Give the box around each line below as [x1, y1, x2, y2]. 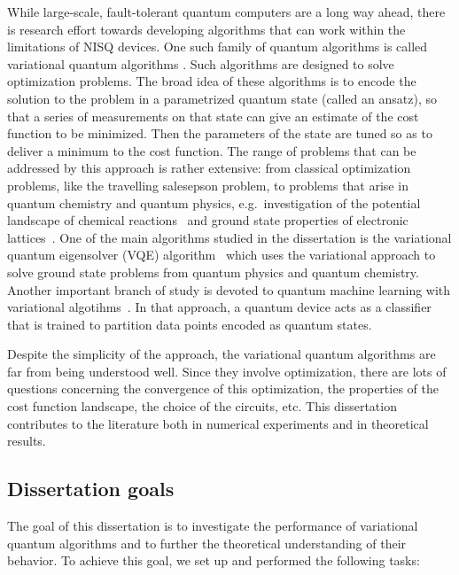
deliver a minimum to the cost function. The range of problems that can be [7, 141, 416, 159]
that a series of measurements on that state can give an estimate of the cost [7, 106, 419, 125]
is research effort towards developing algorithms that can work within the [7, 19, 406, 38]
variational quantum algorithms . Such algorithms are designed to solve [7, 54, 394, 73]
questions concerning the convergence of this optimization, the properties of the [7, 379, 439, 398]
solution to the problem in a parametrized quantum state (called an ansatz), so [7, 89, 437, 107]
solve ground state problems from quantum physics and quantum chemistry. [7, 262, 419, 281]
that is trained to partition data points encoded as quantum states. [7, 315, 372, 333]
